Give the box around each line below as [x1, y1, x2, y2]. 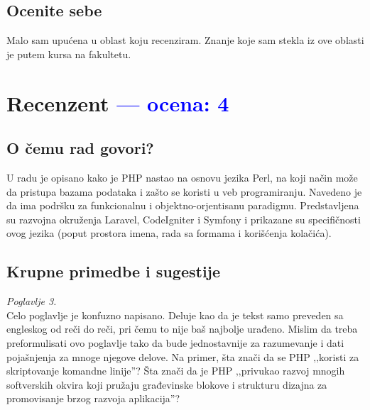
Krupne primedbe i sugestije [6, 260, 221, 282]
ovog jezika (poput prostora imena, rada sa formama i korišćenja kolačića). [6, 226, 332, 240]
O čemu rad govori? [6, 137, 154, 159]
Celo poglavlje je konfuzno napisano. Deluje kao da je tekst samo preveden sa [6, 307, 344, 322]
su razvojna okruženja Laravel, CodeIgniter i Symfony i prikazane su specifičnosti [6, 211, 361, 226]
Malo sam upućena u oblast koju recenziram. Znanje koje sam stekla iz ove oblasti [6, 33, 364, 48]
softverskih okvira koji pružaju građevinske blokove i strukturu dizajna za [6, 377, 327, 392]
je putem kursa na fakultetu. [6, 46, 131, 61]
